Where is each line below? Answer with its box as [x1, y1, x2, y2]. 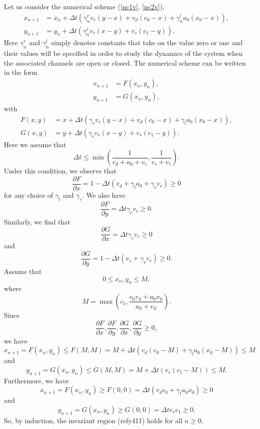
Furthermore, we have [4, 375, 69, 385]
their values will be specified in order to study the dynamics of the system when [4, 48, 243, 58]
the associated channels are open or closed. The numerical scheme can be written [4, 57, 246, 68]
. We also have [82, 189, 126, 200]
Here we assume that [4, 139, 66, 149]
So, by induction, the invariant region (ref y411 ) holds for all [4, 415, 183, 425]
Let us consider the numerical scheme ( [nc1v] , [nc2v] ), [4, 1, 165, 11]
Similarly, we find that [4, 216, 71, 226]
